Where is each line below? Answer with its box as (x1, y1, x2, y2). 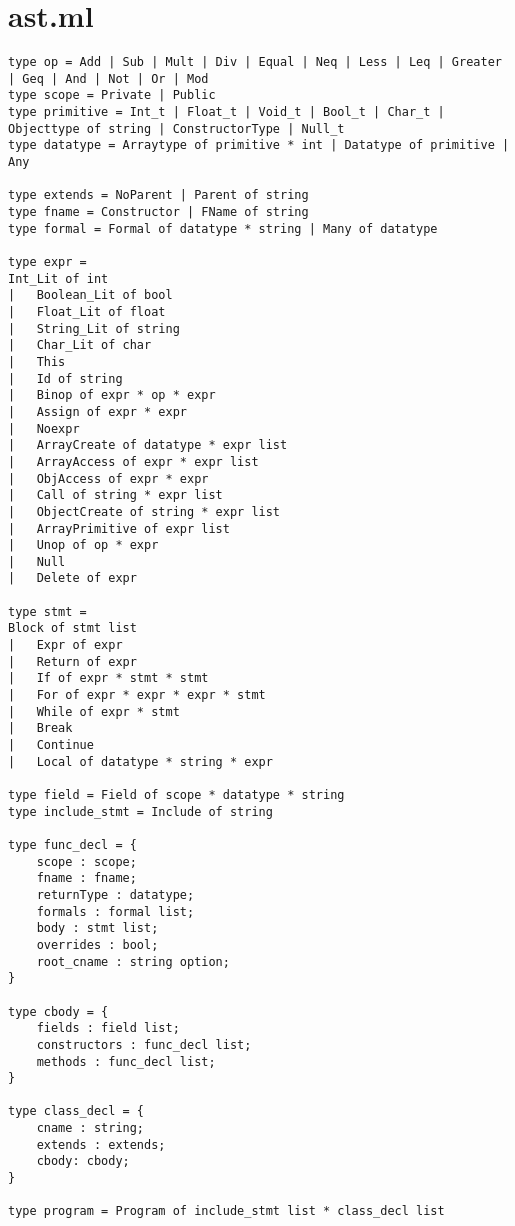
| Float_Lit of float (8, 304, 166, 319)
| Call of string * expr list (8, 488, 223, 503)
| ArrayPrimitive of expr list (8, 521, 230, 536)
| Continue (8, 738, 94, 753)
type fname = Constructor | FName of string (8, 205, 309, 220)
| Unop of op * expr (8, 538, 159, 553)
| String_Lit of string (8, 321, 180, 336)
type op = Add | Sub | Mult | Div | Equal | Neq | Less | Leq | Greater (8, 55, 502, 70)
